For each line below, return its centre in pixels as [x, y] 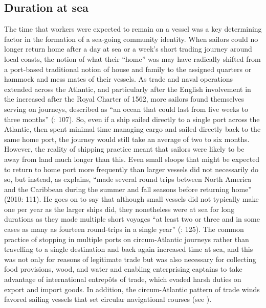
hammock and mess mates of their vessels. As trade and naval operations [119, 79]
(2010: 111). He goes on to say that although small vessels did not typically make [131, 199]
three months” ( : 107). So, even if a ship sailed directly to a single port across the [132, 119]
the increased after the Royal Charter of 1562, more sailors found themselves [124, 99]
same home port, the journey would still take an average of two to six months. [127, 139]
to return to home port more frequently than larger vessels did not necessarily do [131, 169]
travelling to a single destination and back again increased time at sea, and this [129, 249]
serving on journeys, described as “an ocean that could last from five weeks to [126, 109]
